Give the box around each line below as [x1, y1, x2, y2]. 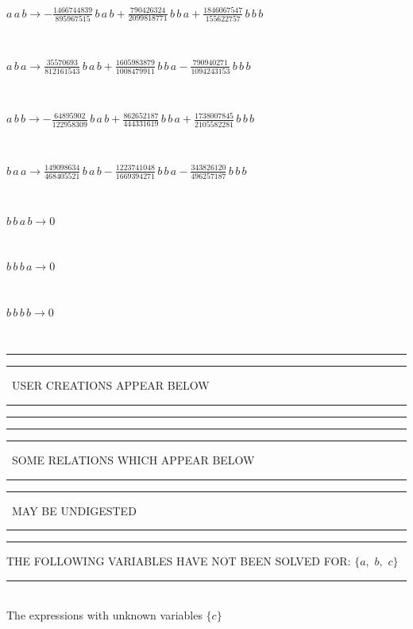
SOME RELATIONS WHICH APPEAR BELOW [11, 452, 255, 468]
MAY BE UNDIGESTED [11, 502, 137, 518]
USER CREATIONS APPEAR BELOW [11, 377, 210, 394]
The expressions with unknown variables [6, 607, 203, 623]
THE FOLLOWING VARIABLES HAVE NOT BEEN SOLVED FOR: [6, 553, 351, 569]
